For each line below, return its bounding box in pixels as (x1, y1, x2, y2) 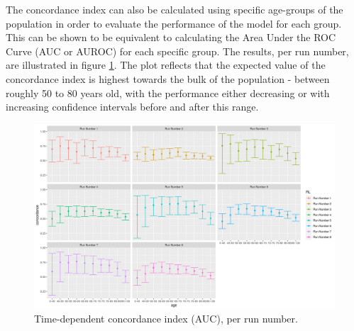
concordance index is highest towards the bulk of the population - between (6, 71, 330, 86)
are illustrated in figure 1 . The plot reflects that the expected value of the (6, 57, 326, 72)
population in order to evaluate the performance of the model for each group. (6, 16, 342, 30)
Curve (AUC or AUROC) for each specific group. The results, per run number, (6, 43, 349, 58)
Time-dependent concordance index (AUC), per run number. (34, 311, 298, 326)
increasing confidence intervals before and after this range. (6, 99, 259, 114)
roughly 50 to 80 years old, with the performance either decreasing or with (6, 85, 330, 100)
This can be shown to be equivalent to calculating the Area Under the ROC (6, 30, 336, 45)
